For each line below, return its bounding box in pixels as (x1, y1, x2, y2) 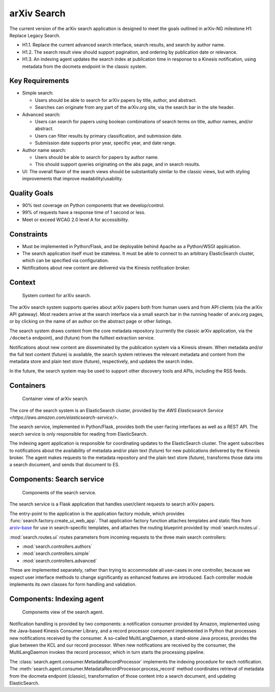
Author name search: (22, 147, 66, 153)
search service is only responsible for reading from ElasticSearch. (9, 431, 148, 437)
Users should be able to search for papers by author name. (35, 154, 159, 160)
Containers (9, 381, 46, 390)
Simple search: (22, 90, 53, 96)
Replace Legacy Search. (9, 32, 61, 38)
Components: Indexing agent (9, 594, 104, 603)
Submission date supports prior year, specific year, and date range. (35, 140, 176, 146)
